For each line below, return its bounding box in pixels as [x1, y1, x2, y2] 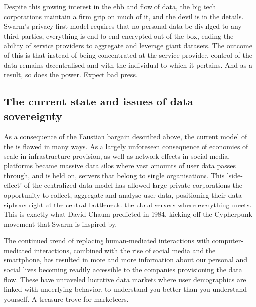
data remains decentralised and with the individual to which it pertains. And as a [4, 59, 252, 70]
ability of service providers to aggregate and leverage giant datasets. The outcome [4, 40, 252, 51]
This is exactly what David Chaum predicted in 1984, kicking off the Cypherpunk [4, 209, 252, 219]
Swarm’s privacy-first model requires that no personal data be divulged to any [4, 21, 242, 31]
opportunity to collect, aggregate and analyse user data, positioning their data [4, 189, 242, 200]
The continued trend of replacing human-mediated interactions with [4, 235, 210, 246]
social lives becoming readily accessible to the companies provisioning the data [4, 264, 242, 275]
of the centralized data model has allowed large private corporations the [24, 180, 242, 190]
